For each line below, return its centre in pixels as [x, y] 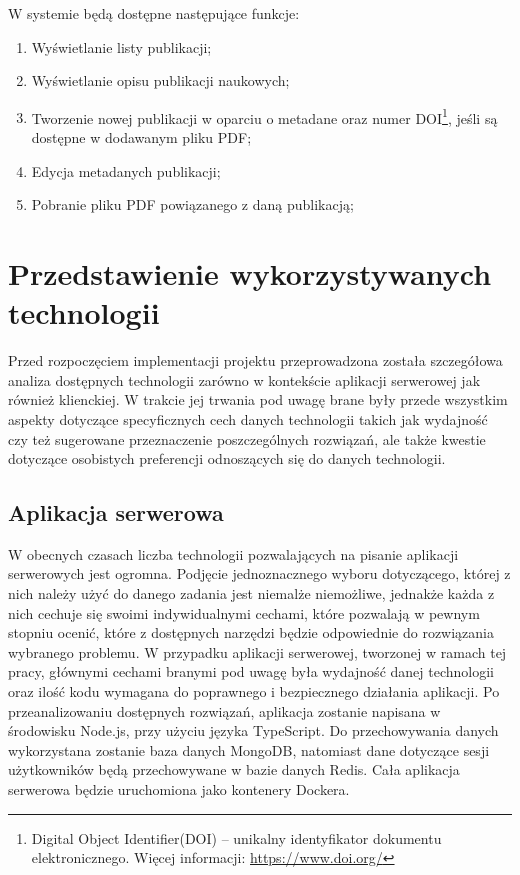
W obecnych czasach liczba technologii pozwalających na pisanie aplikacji [233, 553]
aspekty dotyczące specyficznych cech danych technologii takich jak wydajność [248, 418]
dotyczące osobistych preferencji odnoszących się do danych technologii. [227, 458]
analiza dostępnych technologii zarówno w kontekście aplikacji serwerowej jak [244, 379]
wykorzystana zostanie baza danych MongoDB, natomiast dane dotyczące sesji [249, 749]
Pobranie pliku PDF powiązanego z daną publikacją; [192, 204]
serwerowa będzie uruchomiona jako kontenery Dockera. [179, 789]
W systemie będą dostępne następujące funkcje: [154, 13]
